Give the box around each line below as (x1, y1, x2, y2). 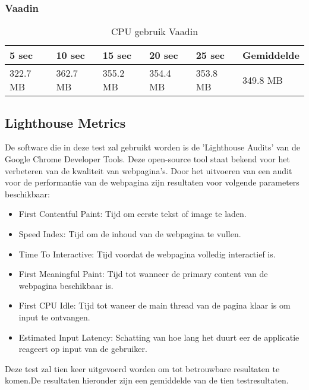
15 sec (102, 48, 132, 62)
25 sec (196, 48, 225, 62)
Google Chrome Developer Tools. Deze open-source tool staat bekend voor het (5, 153, 290, 165)
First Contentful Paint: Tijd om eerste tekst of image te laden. (18, 207, 247, 220)
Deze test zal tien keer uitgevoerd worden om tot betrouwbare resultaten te (5, 362, 280, 375)
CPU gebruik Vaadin (111, 24, 198, 39)
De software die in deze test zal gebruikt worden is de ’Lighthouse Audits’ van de (5, 141, 301, 153)
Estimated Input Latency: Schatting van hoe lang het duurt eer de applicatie (18, 331, 299, 343)
